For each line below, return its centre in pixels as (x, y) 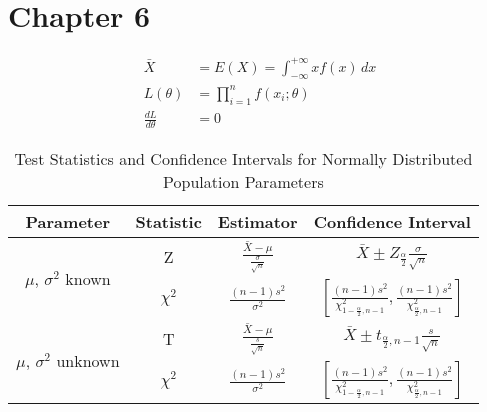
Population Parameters (243, 182)
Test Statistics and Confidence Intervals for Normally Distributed (243, 159)
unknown (88, 361)
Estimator (257, 222)
